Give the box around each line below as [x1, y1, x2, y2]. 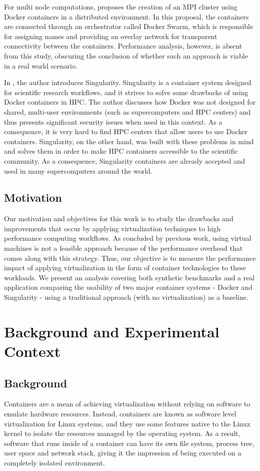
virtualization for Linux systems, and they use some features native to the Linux [4, 418, 250, 428]
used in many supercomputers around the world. [4, 165, 152, 176]
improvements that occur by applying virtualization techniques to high [4, 223, 221, 233]
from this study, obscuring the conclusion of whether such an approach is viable [4, 50, 248, 61]
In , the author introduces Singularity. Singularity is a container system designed [4, 77, 251, 88]
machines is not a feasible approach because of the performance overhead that [4, 243, 243, 253]
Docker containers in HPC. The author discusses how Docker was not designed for [4, 97, 256, 107]
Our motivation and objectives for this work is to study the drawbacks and [4, 213, 233, 224]
